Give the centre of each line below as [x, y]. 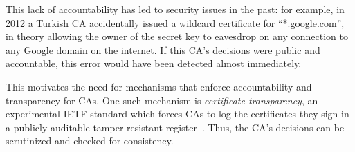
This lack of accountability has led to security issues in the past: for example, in [175, 9]
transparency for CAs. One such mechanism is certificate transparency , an [162, 100]
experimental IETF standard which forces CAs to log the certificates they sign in [177, 114]
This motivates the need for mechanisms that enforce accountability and [159, 86]
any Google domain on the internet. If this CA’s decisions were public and [163, 49]
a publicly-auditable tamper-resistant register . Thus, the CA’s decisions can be [175, 127]
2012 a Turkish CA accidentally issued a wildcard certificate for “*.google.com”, [175, 22]
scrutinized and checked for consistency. [90, 141]
